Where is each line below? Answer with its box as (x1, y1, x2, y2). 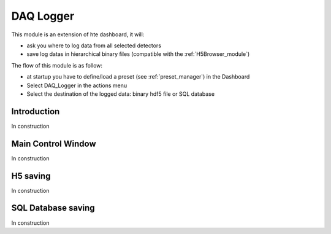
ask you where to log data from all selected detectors (26, 42, 162, 49)
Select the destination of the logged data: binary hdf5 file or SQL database (26, 90, 215, 98)
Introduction (11, 106, 60, 117)
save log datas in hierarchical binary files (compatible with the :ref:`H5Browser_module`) (26, 50, 250, 58)
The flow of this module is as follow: (11, 61, 103, 69)
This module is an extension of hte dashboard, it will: (11, 31, 145, 38)
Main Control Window (11, 138, 96, 149)
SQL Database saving (11, 203, 95, 213)
